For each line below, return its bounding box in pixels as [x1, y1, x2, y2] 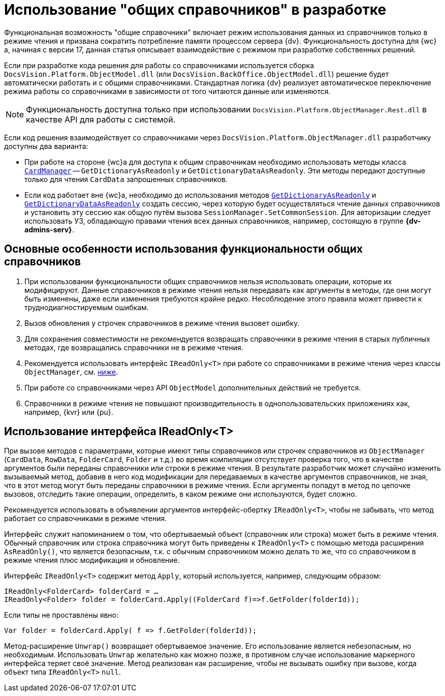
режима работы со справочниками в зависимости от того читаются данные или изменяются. [4, 86, 331, 96]
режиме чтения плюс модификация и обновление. [4, 556, 180, 565]
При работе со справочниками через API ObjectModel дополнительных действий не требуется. [24, 383, 361, 392]
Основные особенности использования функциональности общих [4, 243, 363, 256]
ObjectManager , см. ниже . [24, 367, 118, 376]
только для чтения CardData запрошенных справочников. [24, 174, 228, 184]
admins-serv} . [24, 225, 74, 234]
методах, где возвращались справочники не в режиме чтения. [24, 343, 243, 352]
